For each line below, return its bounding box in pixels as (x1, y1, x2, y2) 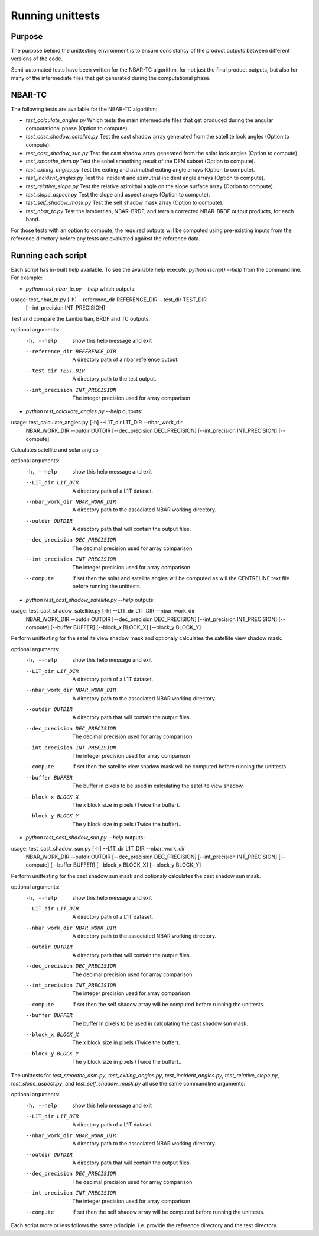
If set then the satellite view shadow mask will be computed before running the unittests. (72, 763, 288, 770)
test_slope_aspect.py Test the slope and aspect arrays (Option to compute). (25, 191, 210, 198)
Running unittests (11, 9, 100, 22)
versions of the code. (11, 55, 63, 62)
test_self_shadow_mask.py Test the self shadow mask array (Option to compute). (25, 199, 224, 207)
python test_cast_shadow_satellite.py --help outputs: (25, 596, 155, 603)
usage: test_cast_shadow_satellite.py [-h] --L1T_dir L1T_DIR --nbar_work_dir (11, 607, 195, 614)
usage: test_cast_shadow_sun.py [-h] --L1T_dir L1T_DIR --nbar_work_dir (11, 845, 185, 852)
